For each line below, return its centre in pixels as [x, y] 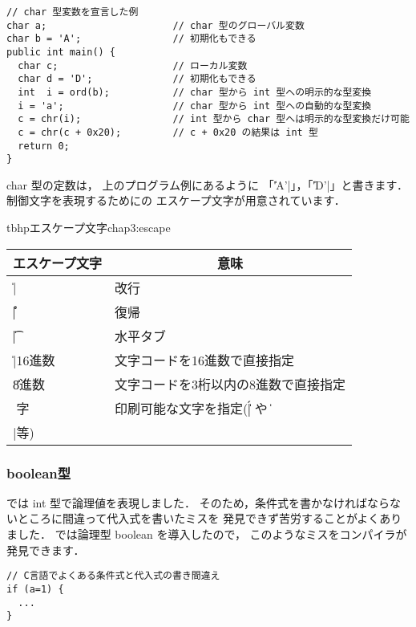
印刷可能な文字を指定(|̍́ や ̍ [193, 408]
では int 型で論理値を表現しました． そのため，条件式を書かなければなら [198, 502]
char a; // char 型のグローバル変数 [155, 25]
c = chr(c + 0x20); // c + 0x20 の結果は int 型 [168, 132]
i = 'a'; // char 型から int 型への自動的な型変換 [195, 106]
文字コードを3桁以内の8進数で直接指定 [230, 384]
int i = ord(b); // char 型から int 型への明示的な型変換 [195, 92]
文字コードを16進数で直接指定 [205, 360]
